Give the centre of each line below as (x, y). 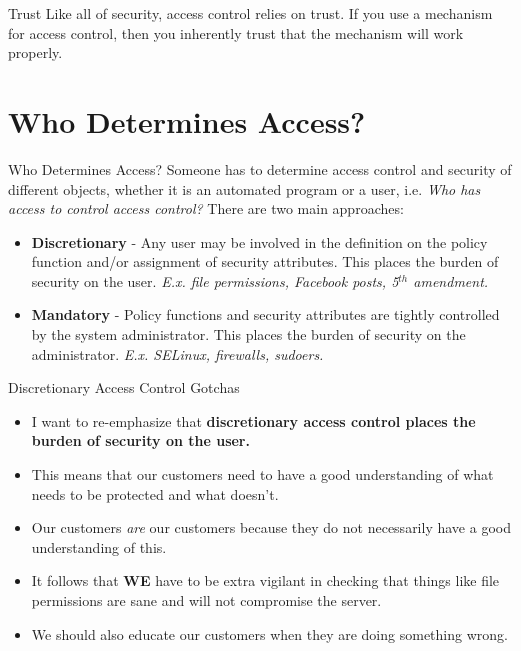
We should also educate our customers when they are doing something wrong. (269, 633)
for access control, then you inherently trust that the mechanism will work (236, 32)
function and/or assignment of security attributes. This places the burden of (265, 261)
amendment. (451, 280)
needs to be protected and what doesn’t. (155, 493)
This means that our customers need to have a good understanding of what (262, 474)
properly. (35, 52)
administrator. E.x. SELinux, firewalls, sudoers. (177, 353)
